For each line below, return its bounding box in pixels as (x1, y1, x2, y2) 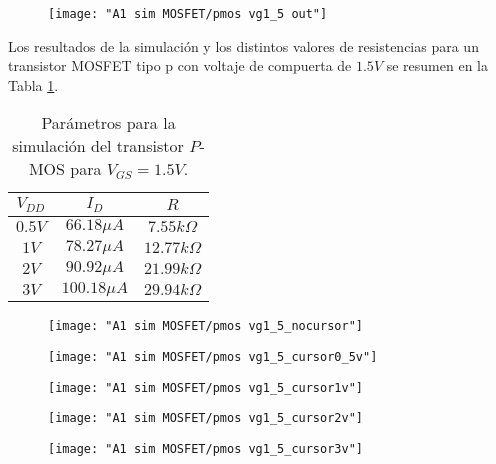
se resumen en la (386, 55, 488, 76)
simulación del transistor (12, 134, 184, 158)
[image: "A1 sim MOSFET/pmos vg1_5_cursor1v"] (48, 380, 363, 395)
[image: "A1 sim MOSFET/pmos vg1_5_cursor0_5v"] (48, 350, 378, 365)
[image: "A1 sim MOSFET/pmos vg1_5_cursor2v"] (48, 411, 363, 426)
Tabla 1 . (8, 74, 59, 95)
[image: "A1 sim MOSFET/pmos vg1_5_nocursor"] (48, 319, 363, 334)
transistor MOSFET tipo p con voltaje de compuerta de (8, 55, 352, 76)
